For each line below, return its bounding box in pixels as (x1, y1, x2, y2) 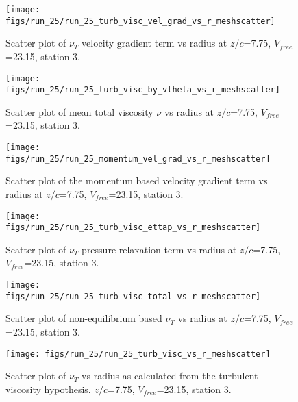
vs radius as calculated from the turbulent (82, 368, 258, 383)
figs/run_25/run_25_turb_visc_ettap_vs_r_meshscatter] (5, 223, 261, 233)
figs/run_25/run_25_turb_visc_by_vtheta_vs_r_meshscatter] (5, 85, 280, 95)
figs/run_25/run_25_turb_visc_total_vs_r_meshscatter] (5, 291, 261, 301)
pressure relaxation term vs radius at (82, 242, 237, 256)
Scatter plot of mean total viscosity (5, 104, 153, 118)
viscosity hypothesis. (5, 381, 91, 396)
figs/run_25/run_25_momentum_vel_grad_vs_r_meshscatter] (5, 153, 271, 164)
